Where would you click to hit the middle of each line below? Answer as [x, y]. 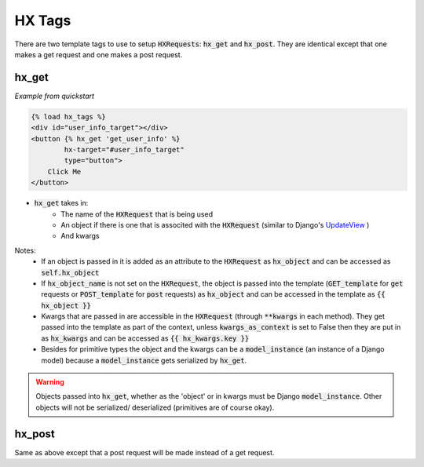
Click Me [64, 171]
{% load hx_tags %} [68, 117]
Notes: [25, 250]
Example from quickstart [54, 96]
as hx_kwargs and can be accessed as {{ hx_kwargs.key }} [145, 338]
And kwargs [80, 236]
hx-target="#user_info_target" [124, 150]
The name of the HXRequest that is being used [137, 214]
